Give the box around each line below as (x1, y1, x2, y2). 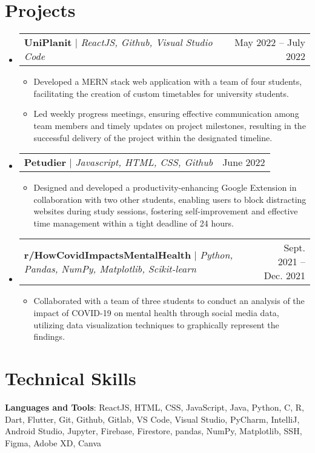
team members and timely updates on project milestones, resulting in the (33, 119, 306, 131)
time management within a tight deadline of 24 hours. (33, 216, 234, 229)
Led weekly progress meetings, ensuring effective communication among (33, 107, 299, 120)
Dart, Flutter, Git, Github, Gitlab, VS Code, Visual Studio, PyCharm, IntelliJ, (5, 412, 300, 425)
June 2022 (222, 155, 265, 170)
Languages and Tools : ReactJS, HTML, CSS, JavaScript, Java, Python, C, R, (5, 400, 304, 413)
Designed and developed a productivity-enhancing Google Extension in (33, 181, 297, 194)
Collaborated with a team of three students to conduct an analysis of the (33, 294, 305, 307)
